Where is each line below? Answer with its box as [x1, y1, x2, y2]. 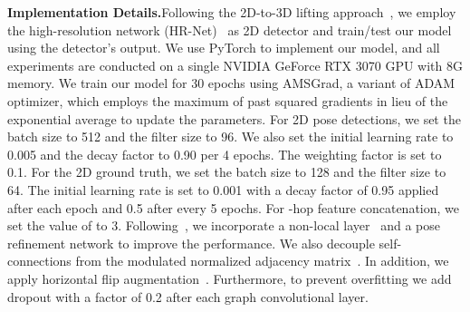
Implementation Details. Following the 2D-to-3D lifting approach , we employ [7, 3, 456, 21]
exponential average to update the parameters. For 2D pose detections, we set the [7, 109, 461, 128]
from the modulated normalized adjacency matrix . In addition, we [75, 251, 449, 270]
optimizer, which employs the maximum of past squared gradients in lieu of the [7, 91, 448, 110]
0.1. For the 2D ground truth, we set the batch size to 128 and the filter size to [7, 162, 446, 181]
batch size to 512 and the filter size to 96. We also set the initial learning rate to [7, 127, 454, 146]
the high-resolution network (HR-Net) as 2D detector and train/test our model [7, 20, 452, 39]
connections [7, 251, 72, 270]
